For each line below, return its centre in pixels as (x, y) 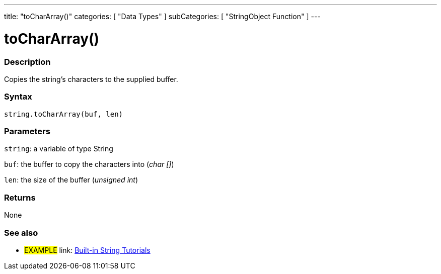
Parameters (27, 131)
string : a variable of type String (59, 149)
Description (27, 62)
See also (21, 233)
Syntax (18, 97)
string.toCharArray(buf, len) (64, 114)
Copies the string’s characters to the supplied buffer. (91, 79)
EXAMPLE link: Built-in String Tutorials (87, 250)
